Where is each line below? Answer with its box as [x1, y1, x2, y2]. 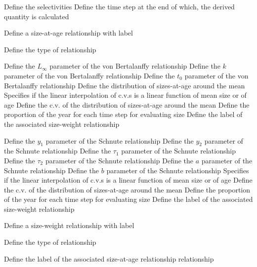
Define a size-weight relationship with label [4, 220, 134, 230]
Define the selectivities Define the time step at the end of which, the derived [4, 1, 235, 11]
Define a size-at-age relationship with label [4, 28, 133, 38]
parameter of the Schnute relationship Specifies [106, 165, 249, 175]
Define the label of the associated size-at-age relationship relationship [4, 253, 214, 264]
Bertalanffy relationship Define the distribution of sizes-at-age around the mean [4, 80, 245, 90]
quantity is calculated [4, 11, 69, 21]
